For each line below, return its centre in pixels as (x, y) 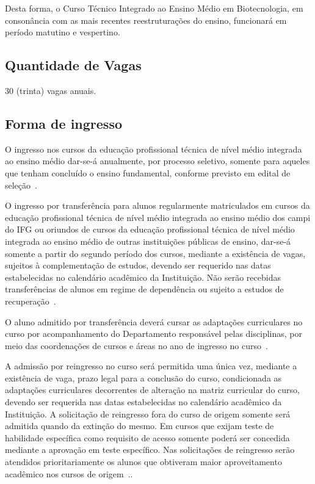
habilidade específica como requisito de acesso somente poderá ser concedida (147, 437)
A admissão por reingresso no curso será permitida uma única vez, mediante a (151, 366)
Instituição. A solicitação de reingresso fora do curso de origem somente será (148, 414)
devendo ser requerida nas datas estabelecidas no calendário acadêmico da (143, 402)
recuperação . (31, 301)
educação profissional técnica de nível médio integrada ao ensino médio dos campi (158, 217)
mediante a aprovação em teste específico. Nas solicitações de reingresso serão (150, 450)
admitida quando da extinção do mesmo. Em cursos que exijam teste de (139, 426)
